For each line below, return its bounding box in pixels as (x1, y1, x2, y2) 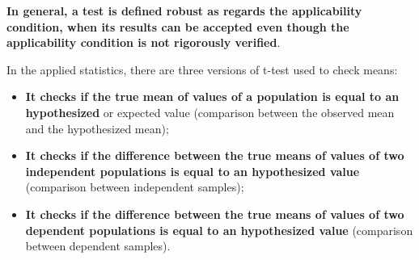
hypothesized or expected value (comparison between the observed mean (25, 103, 395, 120)
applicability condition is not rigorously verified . (6, 34, 281, 51)
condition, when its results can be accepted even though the (6, 18, 349, 35)
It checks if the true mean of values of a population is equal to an (25, 88, 400, 105)
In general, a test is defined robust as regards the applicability (6, 2, 362, 19)
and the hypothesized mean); (25, 120, 169, 136)
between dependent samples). (25, 237, 171, 254)
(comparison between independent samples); (25, 178, 244, 195)
